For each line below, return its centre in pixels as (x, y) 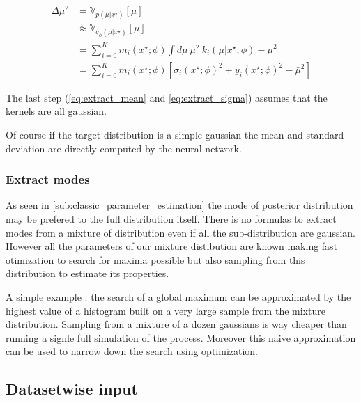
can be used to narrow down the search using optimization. (132, 351)
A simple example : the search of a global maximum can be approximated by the (178, 296)
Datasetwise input (72, 389)
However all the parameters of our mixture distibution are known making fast (172, 246)
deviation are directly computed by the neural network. (124, 148)
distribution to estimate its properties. (87, 273)
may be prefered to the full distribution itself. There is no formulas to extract (171, 218)
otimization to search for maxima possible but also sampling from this (155, 259)
